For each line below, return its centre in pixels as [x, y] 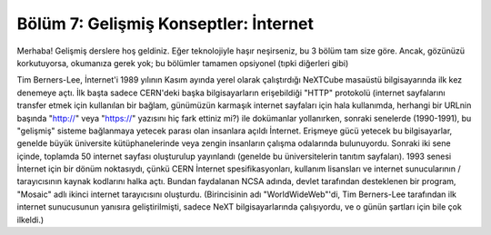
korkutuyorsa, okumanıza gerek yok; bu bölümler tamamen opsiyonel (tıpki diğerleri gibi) [183, 63]
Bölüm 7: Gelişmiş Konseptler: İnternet [165, 24]
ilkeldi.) [30, 220]
